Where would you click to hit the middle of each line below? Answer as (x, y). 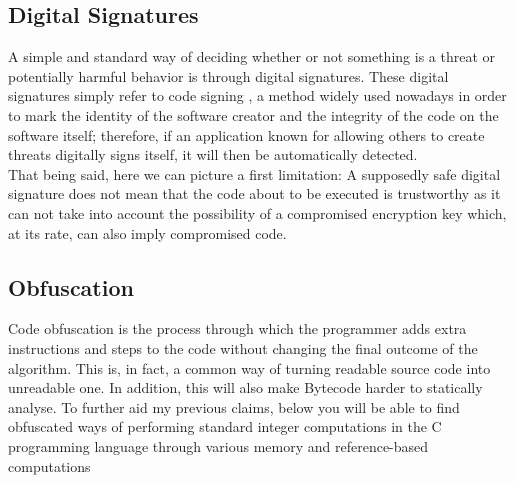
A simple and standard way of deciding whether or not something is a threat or (252, 56)
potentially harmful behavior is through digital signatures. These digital (228, 75)
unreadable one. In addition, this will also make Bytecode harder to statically (245, 387)
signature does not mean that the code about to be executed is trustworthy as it (254, 193)
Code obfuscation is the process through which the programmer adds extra (237, 328)
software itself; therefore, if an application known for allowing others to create (246, 134)
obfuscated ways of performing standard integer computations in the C (225, 426)
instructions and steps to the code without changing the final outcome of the (243, 347)
